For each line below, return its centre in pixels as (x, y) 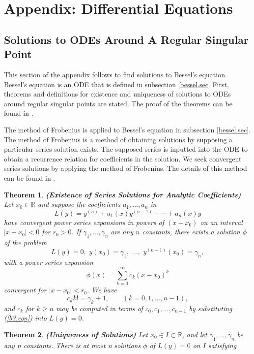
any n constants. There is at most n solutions (72, 345)
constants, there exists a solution (191, 232)
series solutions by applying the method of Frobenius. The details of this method (126, 168)
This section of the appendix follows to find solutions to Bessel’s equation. (115, 74)
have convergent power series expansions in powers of (84, 222)
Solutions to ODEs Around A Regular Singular (126, 39)
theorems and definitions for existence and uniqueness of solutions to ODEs (117, 94)
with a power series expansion (49, 262)
